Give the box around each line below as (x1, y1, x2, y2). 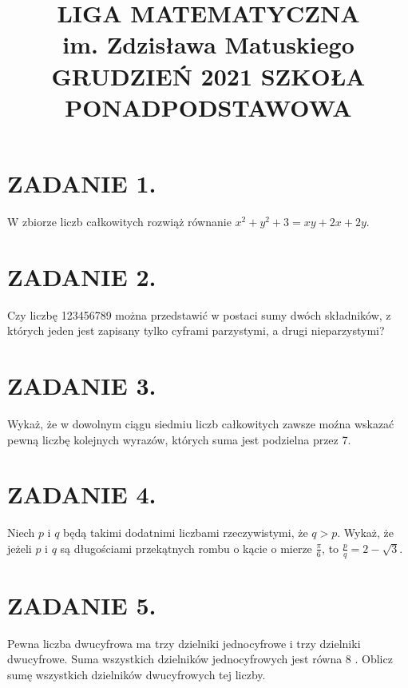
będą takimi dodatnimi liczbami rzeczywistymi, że (63, 524, 308, 541)
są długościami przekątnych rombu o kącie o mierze (60, 539, 312, 556)
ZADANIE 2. (7, 260, 156, 292)
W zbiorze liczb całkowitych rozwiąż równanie (7, 213, 232, 229)
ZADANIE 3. (7, 368, 156, 401)
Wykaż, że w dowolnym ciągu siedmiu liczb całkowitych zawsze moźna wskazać (7, 415, 394, 431)
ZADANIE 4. (7, 478, 156, 511)
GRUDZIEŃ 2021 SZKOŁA (51, 59, 366, 92)
